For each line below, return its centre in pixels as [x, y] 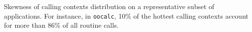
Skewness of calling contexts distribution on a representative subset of [109, 6]
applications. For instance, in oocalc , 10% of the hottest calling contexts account [126, 16]
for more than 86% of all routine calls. [61, 25]
